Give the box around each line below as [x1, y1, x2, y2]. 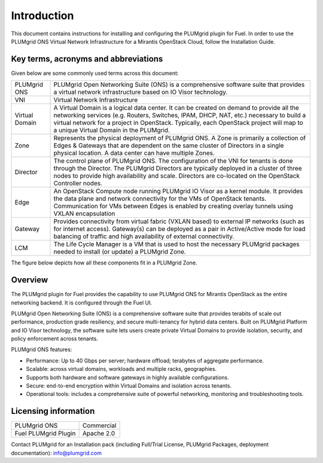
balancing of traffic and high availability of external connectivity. [53, 232, 234, 240]
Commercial [82, 422, 117, 430]
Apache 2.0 [82, 430, 115, 438]
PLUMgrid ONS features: [11, 346, 72, 353]
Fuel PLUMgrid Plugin [14, 430, 76, 438]
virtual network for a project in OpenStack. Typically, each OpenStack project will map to [53, 118, 303, 127]
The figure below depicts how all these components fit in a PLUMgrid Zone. [11, 259, 197, 266]
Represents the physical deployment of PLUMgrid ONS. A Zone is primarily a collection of [53, 134, 306, 142]
